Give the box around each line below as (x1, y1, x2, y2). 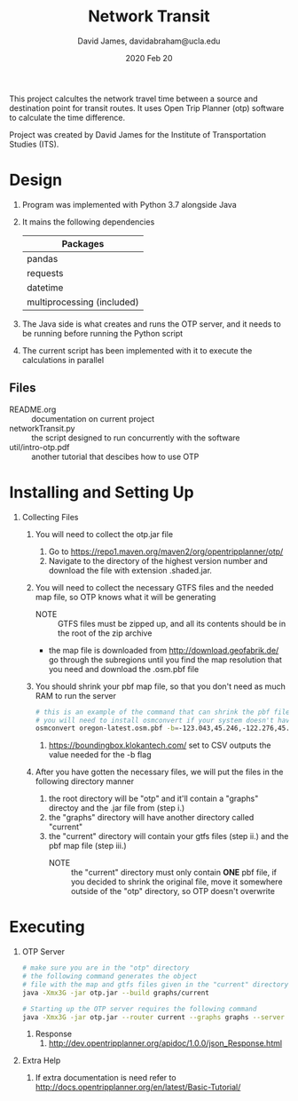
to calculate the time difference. (9, 112, 126, 123)
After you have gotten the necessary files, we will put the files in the (35, 766, 284, 778)
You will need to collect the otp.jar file (35, 528, 174, 539)
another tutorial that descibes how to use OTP (31, 451, 200, 462)
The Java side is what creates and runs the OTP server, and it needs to (21, 318, 281, 329)
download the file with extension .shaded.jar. (48, 565, 213, 575)
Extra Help (21, 1055, 61, 1066)
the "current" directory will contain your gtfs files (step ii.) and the (48, 831, 289, 842)
